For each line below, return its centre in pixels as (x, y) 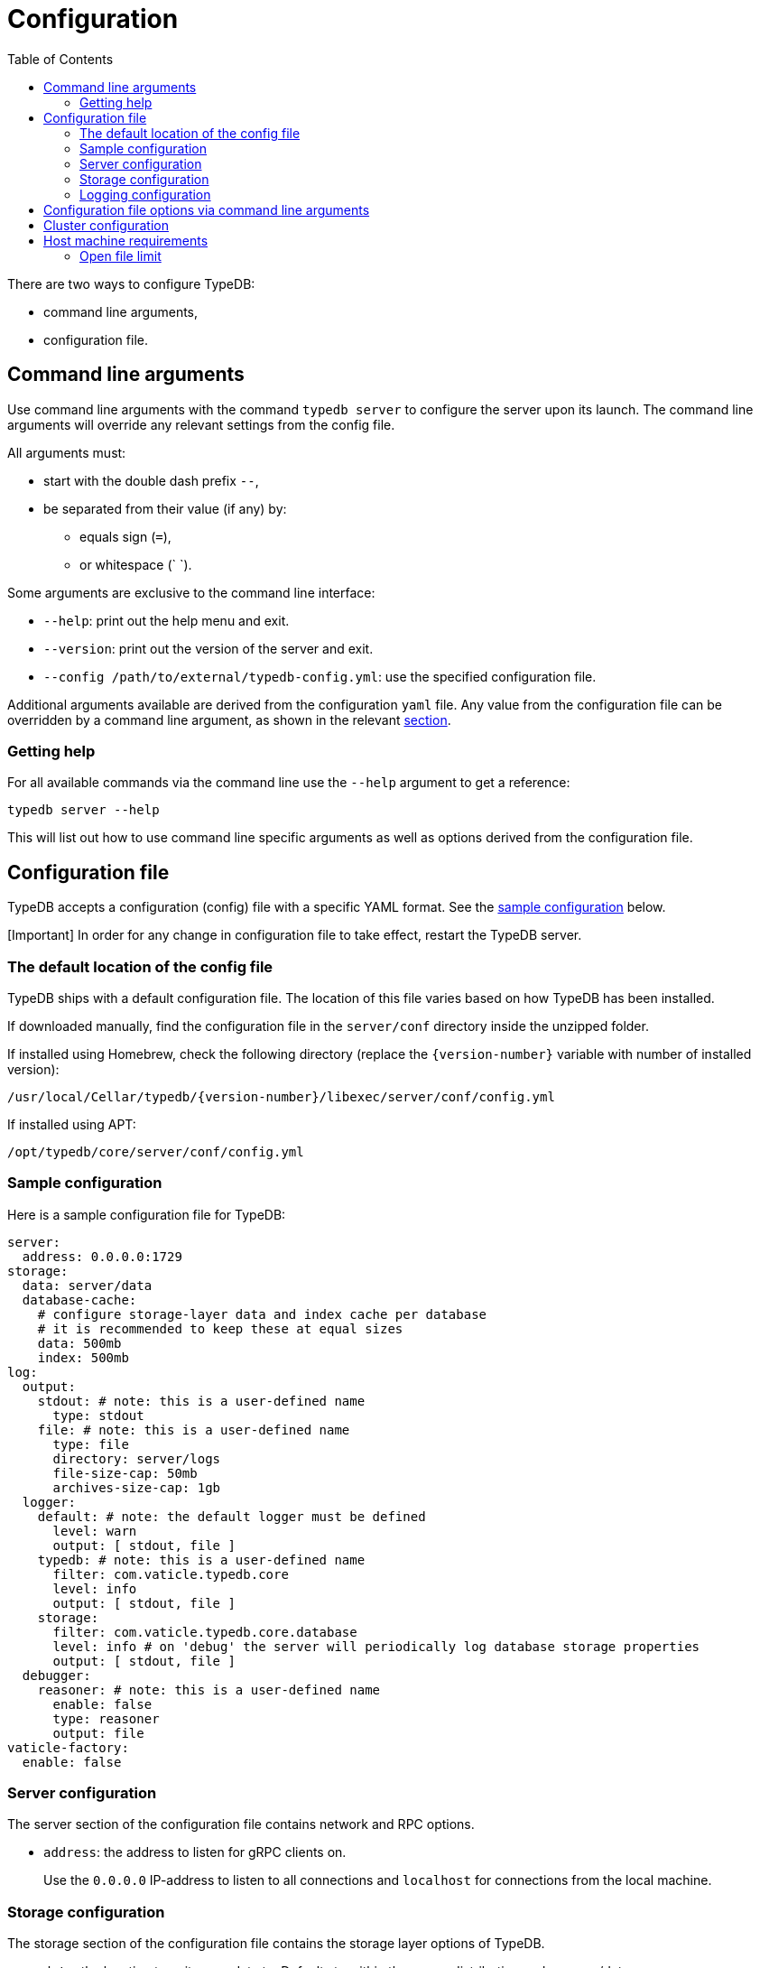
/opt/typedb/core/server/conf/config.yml (156, 1151)
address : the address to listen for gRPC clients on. (195, 1852)
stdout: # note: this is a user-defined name (201, 1401)
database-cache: (79, 1300)
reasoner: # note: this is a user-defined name (209, 1690)
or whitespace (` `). (136, 564)
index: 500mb (83, 1357)
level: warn (95, 1531)
